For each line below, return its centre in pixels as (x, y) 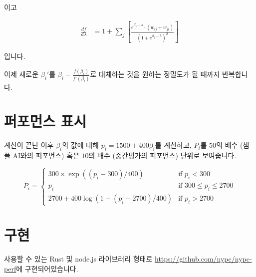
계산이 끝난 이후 (29, 145)
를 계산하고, (173, 145)
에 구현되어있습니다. (47, 268)
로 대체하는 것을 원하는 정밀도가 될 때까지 (155, 74)
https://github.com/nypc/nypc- (203, 259)
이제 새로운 (21, 74)
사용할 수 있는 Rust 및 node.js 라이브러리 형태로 (78, 259)
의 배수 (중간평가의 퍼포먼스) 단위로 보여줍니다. (162, 155)
